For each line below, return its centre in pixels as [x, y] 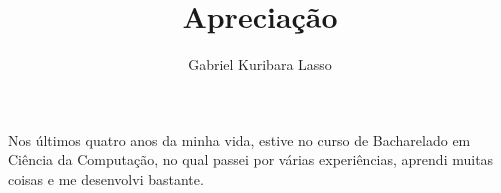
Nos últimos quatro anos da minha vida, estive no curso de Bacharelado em [239, 139]
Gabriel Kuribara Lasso [260, 64]
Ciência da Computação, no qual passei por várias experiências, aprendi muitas [251, 159]
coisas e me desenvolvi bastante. [106, 178]
